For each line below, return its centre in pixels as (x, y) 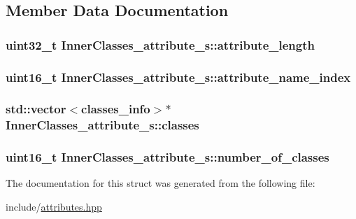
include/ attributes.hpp (54, 207)
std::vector (36, 109)
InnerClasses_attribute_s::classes (102, 125)
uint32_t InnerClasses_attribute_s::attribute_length (160, 44)
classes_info (116, 109)
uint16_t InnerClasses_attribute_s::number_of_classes (168, 157)
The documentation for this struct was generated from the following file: (161, 183)
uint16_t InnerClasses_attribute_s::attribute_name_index (178, 77)
